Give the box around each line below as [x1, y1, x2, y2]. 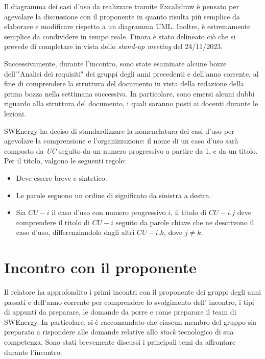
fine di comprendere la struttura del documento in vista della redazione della [4, 78, 244, 89]
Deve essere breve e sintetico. [16, 172, 107, 183]
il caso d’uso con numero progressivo [52, 207, 166, 218]
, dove [163, 227, 183, 237]
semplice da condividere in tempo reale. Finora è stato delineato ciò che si [4, 31, 236, 41]
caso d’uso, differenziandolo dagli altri [16, 227, 135, 237]
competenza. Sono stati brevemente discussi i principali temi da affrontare [4, 336, 236, 347]
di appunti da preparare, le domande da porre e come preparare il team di [4, 306, 236, 317]
